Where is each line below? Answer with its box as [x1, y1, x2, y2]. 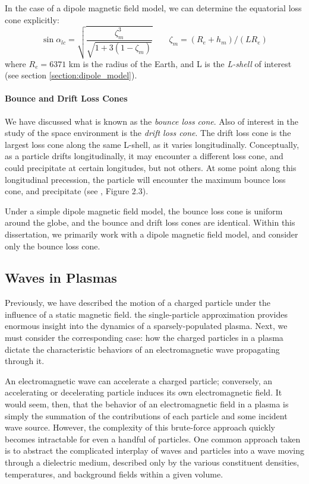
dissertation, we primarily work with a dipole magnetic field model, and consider [5, 227, 298, 240]
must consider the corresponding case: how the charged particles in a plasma [5, 331, 283, 344]
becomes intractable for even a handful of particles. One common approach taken [5, 432, 301, 445]
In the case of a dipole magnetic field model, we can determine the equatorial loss [5, 2, 302, 14]
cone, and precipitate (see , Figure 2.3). [5, 185, 149, 197]
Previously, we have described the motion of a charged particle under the [5, 296, 270, 309]
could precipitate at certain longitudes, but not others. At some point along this [5, 161, 297, 173]
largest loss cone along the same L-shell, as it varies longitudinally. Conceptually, [5, 138, 299, 150]
